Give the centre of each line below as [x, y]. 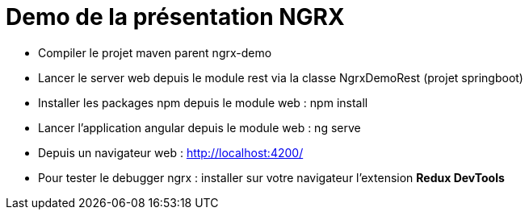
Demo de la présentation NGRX [175, 17]
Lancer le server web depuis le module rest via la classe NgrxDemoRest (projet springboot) [281, 77]
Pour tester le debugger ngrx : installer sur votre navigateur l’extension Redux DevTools [271, 177]
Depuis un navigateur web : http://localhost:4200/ [171, 152]
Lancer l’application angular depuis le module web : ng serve [199, 127]
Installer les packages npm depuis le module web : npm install [203, 102]
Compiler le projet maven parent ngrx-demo [155, 52]
